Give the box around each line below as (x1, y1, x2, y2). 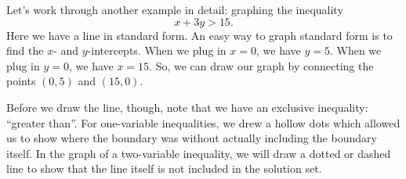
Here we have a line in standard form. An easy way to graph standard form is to (6, 27, 393, 43)
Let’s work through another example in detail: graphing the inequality (6, 2, 343, 17)
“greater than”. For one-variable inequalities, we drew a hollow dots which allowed (6, 114, 401, 131)
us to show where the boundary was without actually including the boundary (6, 130, 377, 146)
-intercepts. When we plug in (87, 42, 227, 59)
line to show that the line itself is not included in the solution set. (6, 160, 322, 177)
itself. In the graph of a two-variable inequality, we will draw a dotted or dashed (6, 145, 391, 161)
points (6, 73, 36, 89)
